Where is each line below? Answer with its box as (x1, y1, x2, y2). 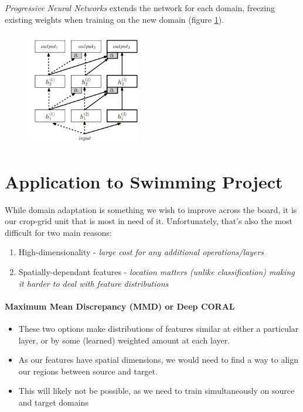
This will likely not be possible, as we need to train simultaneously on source (18, 384, 295, 397)
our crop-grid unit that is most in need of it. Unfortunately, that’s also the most (5, 215, 292, 227)
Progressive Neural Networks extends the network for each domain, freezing (5, 2, 275, 13)
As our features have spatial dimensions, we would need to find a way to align (18, 353, 299, 366)
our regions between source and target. (18, 365, 158, 377)
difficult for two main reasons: (5, 226, 112, 238)
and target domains (18, 396, 88, 408)
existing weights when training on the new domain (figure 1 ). (5, 13, 224, 25)
